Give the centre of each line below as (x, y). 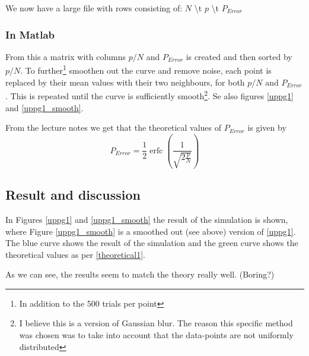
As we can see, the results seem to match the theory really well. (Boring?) (140, 274)
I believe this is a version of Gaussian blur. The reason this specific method (156, 323)
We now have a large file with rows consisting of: (94, 8)
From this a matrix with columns (66, 56)
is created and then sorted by (239, 56)
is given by (267, 127)
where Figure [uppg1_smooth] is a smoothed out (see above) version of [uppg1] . (151, 231)
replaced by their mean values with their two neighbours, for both (125, 82)
